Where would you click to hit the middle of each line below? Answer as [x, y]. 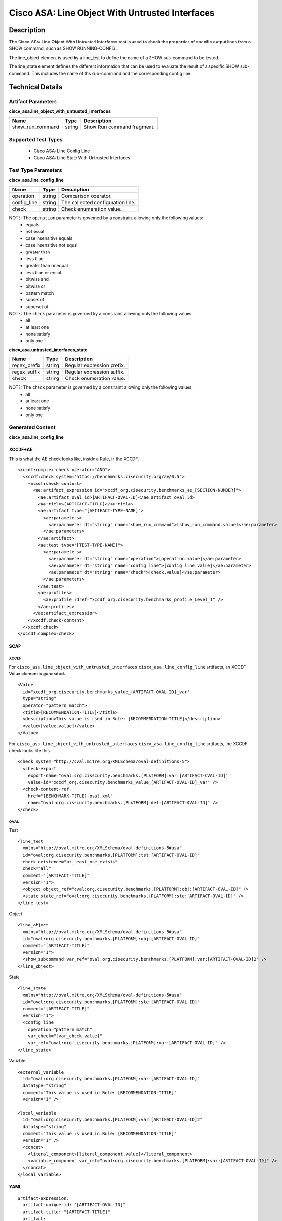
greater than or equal [47, 266]
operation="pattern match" [60, 1029]
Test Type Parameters [36, 170]
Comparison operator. [86, 196]
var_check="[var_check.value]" [65, 1036]
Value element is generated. [37, 674]
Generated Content [32, 427]
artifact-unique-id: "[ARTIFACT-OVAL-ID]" [74, 1205]
